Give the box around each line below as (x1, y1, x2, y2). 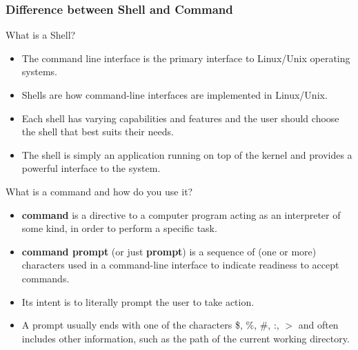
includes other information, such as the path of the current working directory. (21, 331, 350, 345)
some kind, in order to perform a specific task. (21, 221, 217, 235)
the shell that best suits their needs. (21, 124, 174, 139)
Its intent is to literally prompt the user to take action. (21, 294, 255, 309)
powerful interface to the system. (21, 161, 161, 175)
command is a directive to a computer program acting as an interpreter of (21, 207, 341, 222)
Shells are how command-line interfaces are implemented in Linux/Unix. (21, 88, 328, 101)
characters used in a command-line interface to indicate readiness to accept (21, 257, 339, 272)
